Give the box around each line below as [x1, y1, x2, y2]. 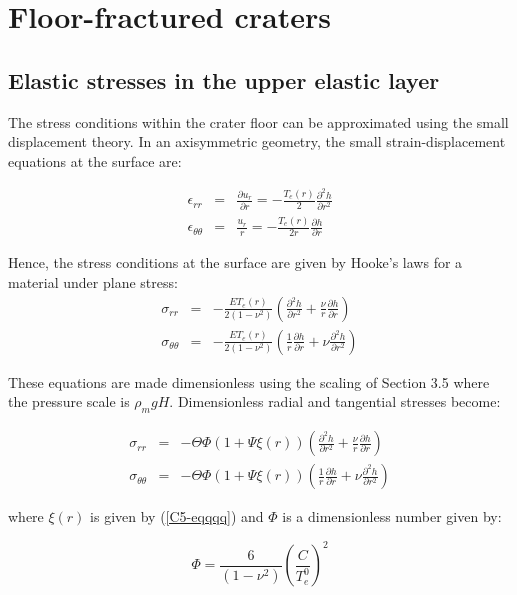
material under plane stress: [8, 272, 178, 293]
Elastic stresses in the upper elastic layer [8, 64, 440, 95]
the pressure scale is [8, 391, 130, 412]
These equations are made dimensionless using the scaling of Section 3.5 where [8, 371, 490, 392]
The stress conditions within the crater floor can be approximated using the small [8, 111, 509, 132]
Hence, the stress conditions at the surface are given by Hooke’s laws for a [8, 252, 463, 273]
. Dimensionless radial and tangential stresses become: [169, 391, 501, 412]
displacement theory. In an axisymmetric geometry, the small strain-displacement [8, 131, 506, 152]
